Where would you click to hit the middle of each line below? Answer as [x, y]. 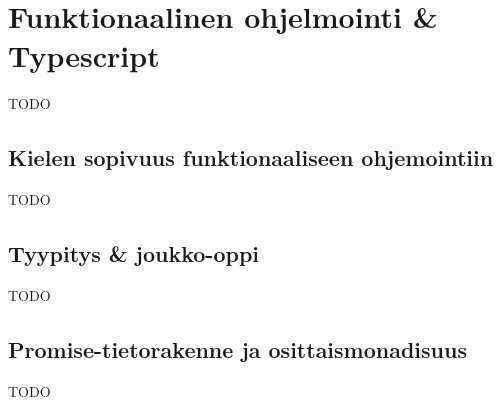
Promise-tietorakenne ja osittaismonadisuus [237, 348]
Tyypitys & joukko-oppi [134, 253]
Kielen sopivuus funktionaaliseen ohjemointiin [251, 157]
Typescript [84, 55]
